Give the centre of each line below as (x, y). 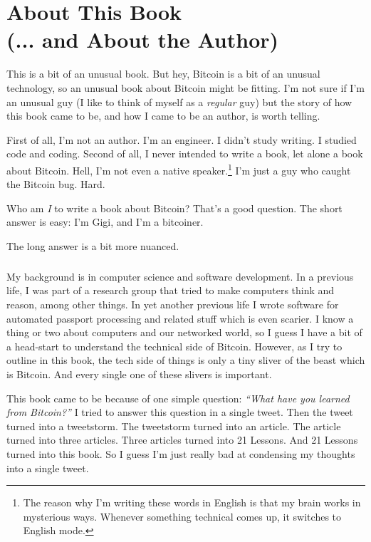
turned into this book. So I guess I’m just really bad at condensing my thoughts (181, 454)
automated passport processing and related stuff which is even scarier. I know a (180, 318)
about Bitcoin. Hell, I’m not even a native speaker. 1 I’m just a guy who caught (179, 169)
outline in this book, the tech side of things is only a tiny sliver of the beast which (186, 360)
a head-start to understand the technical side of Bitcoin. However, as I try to (174, 346)
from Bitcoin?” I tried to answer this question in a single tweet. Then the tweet (180, 412)
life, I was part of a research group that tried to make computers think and (171, 290)
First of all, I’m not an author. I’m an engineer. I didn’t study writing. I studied (182, 139)
